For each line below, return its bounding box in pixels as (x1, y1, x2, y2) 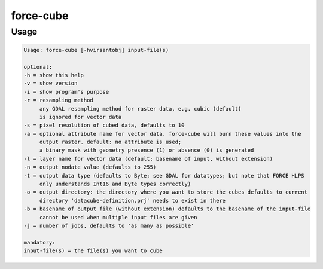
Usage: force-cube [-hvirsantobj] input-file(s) (23, 47, 169, 53)
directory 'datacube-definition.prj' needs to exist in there (39, 197, 226, 204)
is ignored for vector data (39, 114, 122, 120)
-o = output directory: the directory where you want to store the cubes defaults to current (23, 189, 308, 195)
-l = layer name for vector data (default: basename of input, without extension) (23, 155, 273, 162)
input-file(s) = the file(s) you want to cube (23, 247, 163, 254)
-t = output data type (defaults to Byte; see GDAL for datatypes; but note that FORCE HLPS (23, 172, 304, 179)
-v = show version (23, 80, 78, 87)
